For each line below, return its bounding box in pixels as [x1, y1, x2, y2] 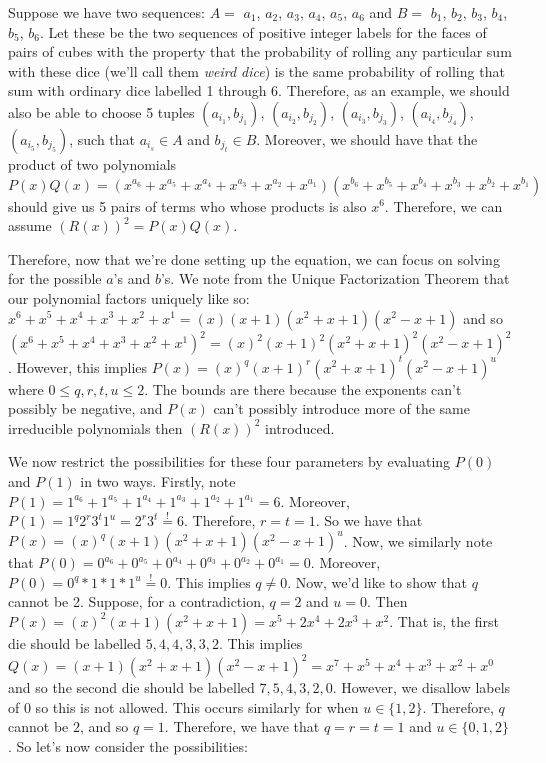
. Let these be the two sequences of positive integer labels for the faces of [39, 21, 487, 42]
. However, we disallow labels [332, 677, 511, 698]
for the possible [8, 268, 102, 289]
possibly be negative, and [8, 398, 163, 419]
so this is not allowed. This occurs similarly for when [35, 696, 359, 717]
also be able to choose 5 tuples [8, 101, 195, 122]
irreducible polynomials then [8, 417, 183, 438]
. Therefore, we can [384, 195, 503, 216]
